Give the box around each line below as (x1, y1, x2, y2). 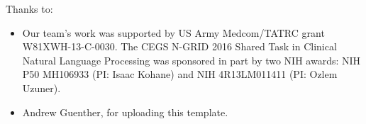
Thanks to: (6, 1, 53, 16)
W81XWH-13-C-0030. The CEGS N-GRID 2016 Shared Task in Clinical (22, 39, 337, 54)
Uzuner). (22, 80, 61, 95)
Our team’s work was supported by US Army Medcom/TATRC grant (22, 25, 325, 40)
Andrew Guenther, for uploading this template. (22, 104, 228, 119)
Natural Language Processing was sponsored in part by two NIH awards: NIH (22, 52, 361, 67)
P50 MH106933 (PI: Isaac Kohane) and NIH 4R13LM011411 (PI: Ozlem (22, 67, 338, 81)
